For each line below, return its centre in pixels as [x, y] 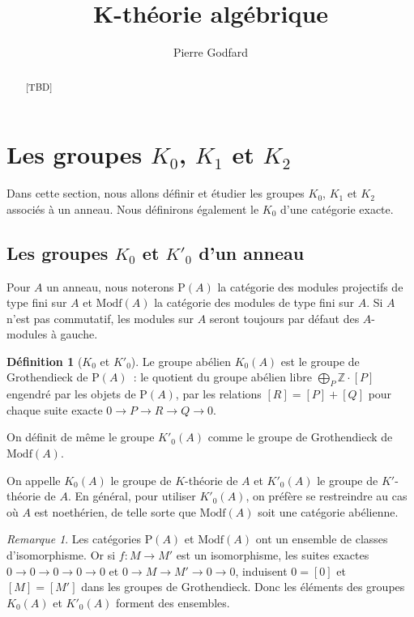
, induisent [261, 570]
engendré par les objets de [71, 394]
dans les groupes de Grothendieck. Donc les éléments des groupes [243, 587]
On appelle [34, 480]
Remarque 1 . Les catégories [74, 539]
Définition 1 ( [45, 361]
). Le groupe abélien [181, 361]
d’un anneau [252, 252]
